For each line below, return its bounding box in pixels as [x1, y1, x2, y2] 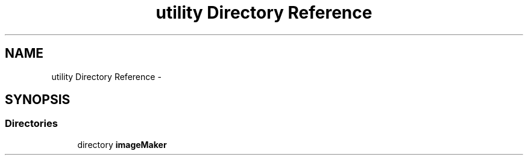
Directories [5, 117, 58, 130]
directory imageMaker [77, 139, 167, 150]
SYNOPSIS [5, 92, 71, 108]
